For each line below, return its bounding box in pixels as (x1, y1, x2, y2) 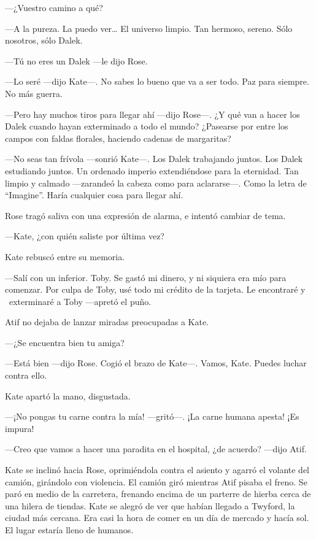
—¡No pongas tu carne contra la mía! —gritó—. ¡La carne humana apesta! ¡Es (5, 410, 299, 423)
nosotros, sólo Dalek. (5, 34, 83, 47)
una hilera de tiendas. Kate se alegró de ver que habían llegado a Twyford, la (5, 499, 295, 512)
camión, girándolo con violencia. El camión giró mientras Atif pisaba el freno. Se (5, 475, 307, 488)
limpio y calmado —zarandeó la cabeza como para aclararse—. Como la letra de (5, 176, 307, 189)
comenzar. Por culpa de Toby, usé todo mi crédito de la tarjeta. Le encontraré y (5, 283, 306, 296)
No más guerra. (5, 87, 63, 99)
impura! (5, 422, 34, 434)
